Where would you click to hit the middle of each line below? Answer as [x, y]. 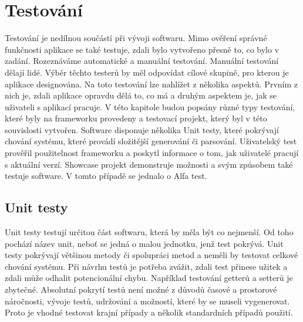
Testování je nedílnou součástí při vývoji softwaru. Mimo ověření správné [136, 38]
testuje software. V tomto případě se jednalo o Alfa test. [106, 176]
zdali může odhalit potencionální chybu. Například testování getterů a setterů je [149, 278]
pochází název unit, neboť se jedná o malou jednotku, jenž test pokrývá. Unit [144, 243]
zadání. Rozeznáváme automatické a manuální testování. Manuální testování [142, 61]
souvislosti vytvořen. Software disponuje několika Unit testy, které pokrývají [142, 129]
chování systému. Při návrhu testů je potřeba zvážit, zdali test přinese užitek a [146, 266]
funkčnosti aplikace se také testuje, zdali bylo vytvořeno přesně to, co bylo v [142, 49]
